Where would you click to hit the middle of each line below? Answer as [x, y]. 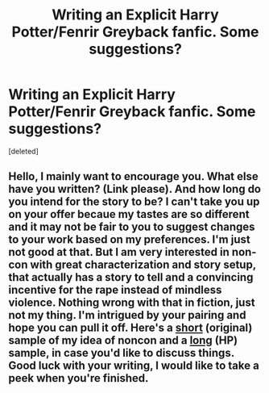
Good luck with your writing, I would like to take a [134, 366]
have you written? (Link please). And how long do [135, 189]
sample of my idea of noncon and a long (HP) [123, 341]
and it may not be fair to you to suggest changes [132, 227]
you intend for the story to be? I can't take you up [134, 202]
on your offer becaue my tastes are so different [129, 214]
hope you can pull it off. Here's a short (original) [130, 328]
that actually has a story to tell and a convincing [131, 277]
